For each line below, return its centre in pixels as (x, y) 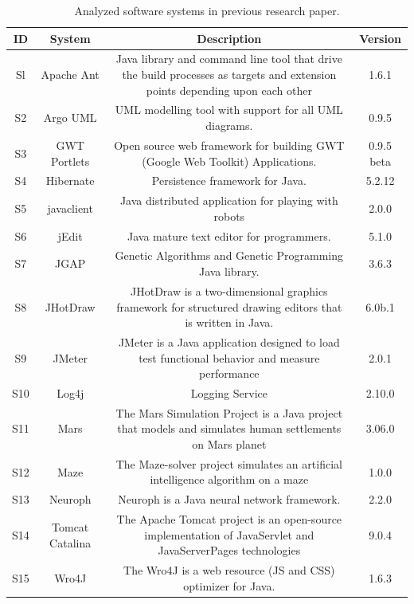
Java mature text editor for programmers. (229, 235)
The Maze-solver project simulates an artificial (229, 463)
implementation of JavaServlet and (229, 534)
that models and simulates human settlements (229, 428)
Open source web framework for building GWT (229, 145)
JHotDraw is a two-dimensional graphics (229, 290)
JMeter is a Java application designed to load (229, 341)
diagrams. (229, 126)
